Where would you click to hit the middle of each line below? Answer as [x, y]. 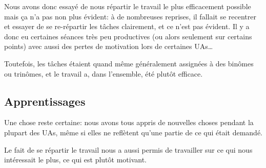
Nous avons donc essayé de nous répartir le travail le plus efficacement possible [128, 6]
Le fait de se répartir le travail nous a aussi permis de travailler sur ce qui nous [128, 149]
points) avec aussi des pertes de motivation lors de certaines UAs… [109, 46]
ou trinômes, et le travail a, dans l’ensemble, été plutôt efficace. [104, 73]
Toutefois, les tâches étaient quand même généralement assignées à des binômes [129, 63]
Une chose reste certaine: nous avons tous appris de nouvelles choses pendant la [129, 122]
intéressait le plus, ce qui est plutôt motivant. [75, 160]
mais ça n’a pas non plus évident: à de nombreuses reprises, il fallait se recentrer [130, 16]
